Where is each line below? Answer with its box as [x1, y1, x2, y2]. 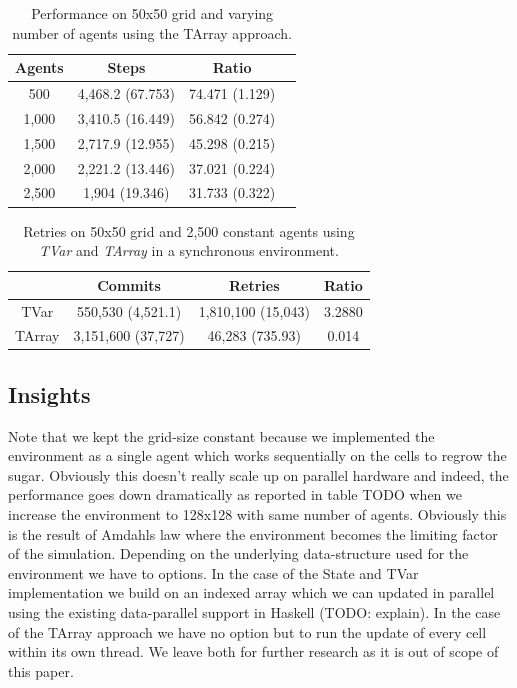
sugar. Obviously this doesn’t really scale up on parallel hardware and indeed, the [8, 464, 509, 485]
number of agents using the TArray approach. [12, 22, 292, 43]
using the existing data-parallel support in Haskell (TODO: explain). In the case [8, 602, 501, 623]
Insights [8, 378, 91, 409]
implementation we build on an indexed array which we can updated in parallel [8, 582, 495, 603]
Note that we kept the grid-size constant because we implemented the [8, 425, 435, 446]
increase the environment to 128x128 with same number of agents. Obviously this [8, 504, 507, 525]
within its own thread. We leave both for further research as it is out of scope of [8, 641, 499, 662]
